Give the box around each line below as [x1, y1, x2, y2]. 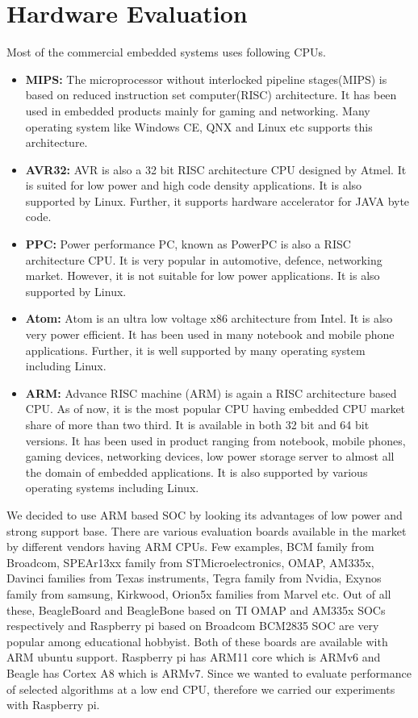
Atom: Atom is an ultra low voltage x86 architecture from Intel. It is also [25, 310, 393, 327]
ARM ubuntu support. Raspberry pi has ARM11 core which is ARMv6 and [6, 649, 381, 666]
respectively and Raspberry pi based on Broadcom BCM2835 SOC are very [6, 617, 379, 634]
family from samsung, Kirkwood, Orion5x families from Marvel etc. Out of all [6, 585, 391, 602]
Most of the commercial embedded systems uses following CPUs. [6, 44, 326, 61]
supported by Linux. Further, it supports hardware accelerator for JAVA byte [25, 192, 410, 209]
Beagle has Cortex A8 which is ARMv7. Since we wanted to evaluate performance [6, 664, 412, 681]
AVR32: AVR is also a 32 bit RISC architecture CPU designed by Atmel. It [25, 161, 407, 177]
